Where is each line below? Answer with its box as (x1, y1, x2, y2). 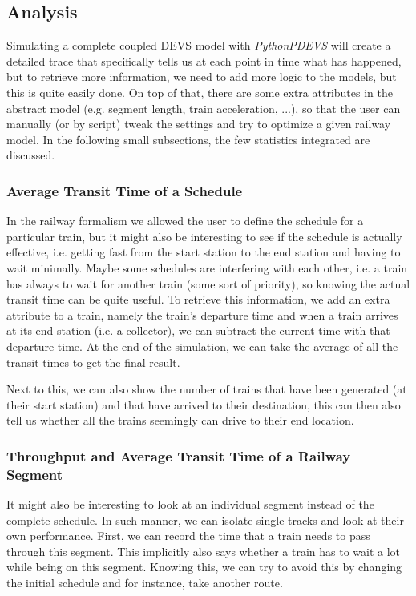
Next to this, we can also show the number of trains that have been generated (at (6, 381, 407, 397)
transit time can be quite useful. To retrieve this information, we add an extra (6, 291, 390, 308)
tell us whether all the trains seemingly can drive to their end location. (6, 412, 354, 429)
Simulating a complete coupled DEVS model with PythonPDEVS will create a (6, 37, 391, 54)
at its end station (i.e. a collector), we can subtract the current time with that (6, 322, 390, 339)
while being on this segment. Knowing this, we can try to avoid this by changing (6, 558, 402, 575)
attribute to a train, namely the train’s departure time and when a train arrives (6, 306, 398, 323)
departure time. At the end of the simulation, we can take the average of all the (6, 337, 398, 354)
